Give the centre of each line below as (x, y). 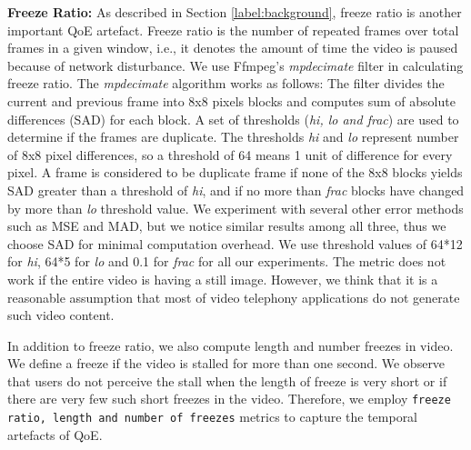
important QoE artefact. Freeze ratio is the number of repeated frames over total (233, 30)
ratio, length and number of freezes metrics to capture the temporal (213, 417)
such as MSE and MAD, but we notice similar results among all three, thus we (227, 226)
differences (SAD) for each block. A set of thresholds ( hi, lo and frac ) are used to (233, 119)
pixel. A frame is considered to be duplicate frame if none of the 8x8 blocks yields (235, 172)
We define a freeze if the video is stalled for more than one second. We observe (226, 363)
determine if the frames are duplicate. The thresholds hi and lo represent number (233, 137)
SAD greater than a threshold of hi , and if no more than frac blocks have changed (236, 190)
